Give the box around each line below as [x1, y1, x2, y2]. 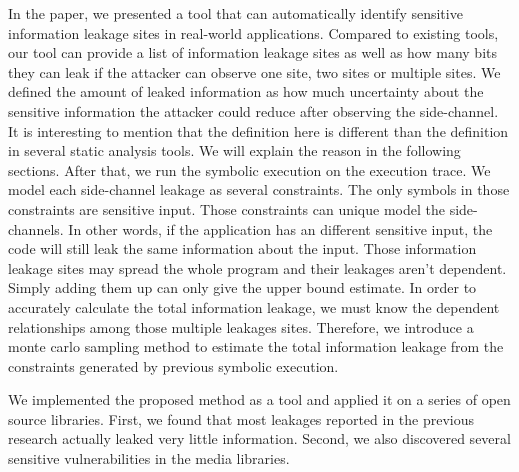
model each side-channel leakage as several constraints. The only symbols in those [8, 179, 510, 200]
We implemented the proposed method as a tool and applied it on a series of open [8, 389, 511, 410]
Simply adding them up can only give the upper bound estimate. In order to [8, 277, 477, 298]
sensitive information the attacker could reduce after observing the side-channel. [8, 100, 499, 121]
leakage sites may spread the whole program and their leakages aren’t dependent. [8, 257, 507, 278]
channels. [8, 218, 64, 239]
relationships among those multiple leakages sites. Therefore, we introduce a [8, 316, 474, 337]
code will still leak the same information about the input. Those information [8, 238, 477, 259]
